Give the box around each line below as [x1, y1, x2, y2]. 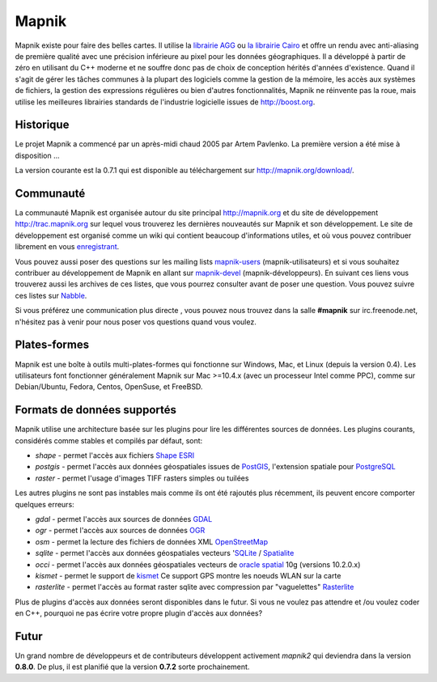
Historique [15, 118, 70, 132]
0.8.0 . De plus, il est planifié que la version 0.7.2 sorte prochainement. [15, 662, 250, 671]
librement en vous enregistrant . [15, 242, 120, 252]
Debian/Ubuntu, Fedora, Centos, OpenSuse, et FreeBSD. [15, 382, 203, 392]
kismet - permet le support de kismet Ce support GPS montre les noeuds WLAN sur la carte [35, 570, 342, 580]
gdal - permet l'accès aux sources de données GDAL [35, 514, 213, 523]
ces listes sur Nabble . [15, 290, 87, 300]
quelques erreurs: [15, 499, 74, 509]
